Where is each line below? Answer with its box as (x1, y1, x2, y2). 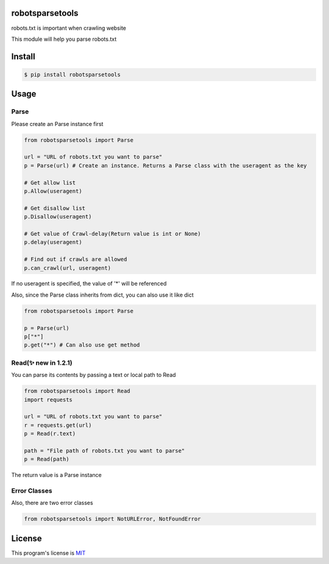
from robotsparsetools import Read (24, 387, 130, 395)
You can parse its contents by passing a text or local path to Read (11, 372, 176, 379)
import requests (24, 396, 73, 403)
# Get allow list (24, 179, 76, 186)
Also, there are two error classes (11, 499, 94, 507)
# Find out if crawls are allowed (24, 256, 127, 263)
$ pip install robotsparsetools (24, 71, 121, 78)
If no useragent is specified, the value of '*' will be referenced (11, 280, 167, 287)
